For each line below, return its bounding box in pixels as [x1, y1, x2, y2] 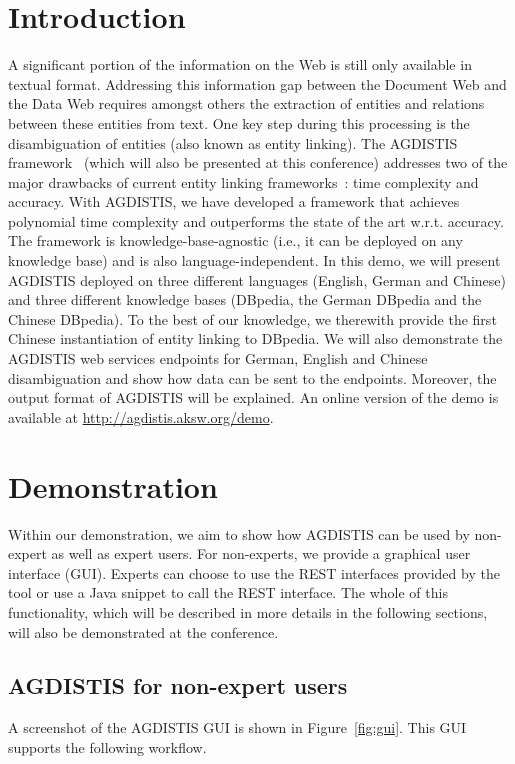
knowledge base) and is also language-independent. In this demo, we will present [8, 250, 501, 271]
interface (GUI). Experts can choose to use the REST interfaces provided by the [8, 562, 500, 583]
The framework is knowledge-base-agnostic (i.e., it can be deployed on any [8, 230, 463, 251]
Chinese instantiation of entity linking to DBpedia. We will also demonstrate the [8, 328, 503, 349]
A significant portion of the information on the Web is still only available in [8, 54, 472, 75]
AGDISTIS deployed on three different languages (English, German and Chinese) [8, 269, 506, 290]
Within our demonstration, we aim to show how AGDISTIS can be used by [8, 523, 470, 544]
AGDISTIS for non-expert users [8, 670, 348, 701]
